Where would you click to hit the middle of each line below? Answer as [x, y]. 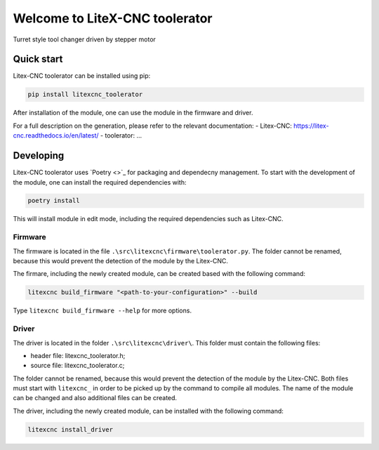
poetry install [54, 201]
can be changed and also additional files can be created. [95, 398]
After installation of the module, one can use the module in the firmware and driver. [133, 113]
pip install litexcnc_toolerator [85, 94]
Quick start [38, 59]
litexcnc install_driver [71, 429]
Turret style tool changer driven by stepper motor [84, 39]
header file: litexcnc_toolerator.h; [78, 355]
